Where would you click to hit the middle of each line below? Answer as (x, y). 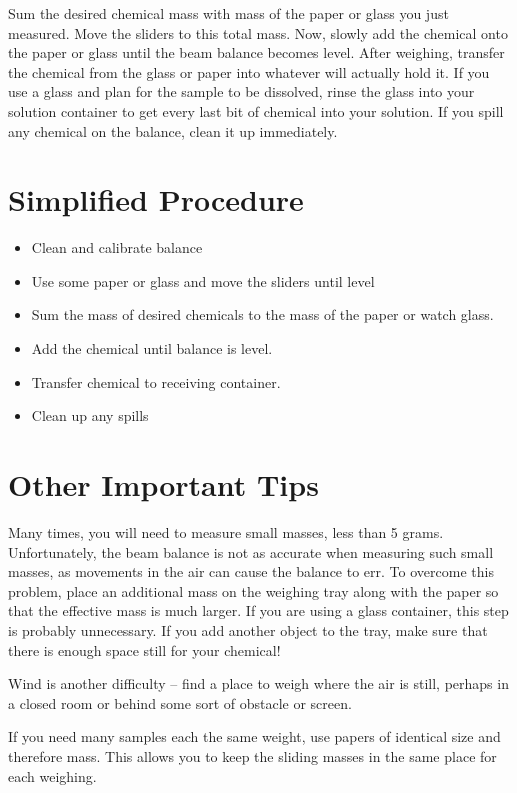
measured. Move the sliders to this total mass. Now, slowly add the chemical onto (258, 32)
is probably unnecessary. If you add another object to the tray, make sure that (248, 629)
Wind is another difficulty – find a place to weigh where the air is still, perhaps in (258, 683)
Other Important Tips (163, 484)
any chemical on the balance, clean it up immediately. (173, 130)
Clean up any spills (90, 415)
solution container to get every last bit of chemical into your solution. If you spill (256, 110)
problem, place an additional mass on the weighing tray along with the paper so (253, 590)
